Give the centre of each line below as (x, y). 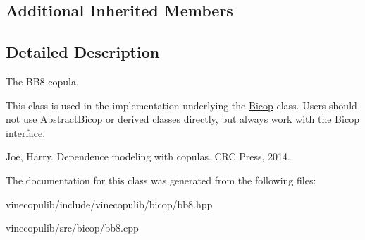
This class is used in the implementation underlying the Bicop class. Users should (181, 105)
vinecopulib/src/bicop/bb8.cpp (72, 228)
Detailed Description (83, 52)
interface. (26, 132)
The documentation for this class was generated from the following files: (161, 180)
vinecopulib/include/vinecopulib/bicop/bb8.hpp (109, 204)
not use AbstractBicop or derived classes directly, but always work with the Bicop (182, 119)
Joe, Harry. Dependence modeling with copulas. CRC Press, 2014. (148, 156)
